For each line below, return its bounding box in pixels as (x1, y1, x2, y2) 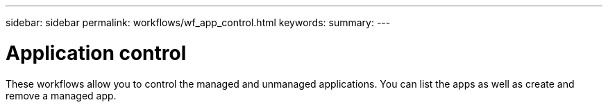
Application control (6, 41, 187, 65)
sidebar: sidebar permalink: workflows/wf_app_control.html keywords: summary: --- (6, 17, 391, 28)
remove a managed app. (6, 89, 117, 101)
